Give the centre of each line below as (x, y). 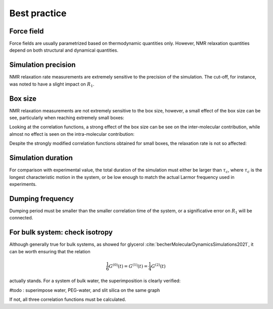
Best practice (38, 13)
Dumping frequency (42, 198)
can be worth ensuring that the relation (50, 251)
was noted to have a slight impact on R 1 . (52, 85)
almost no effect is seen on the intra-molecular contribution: (72, 134)
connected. (21, 218)
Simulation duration (41, 158)
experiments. (23, 184)
